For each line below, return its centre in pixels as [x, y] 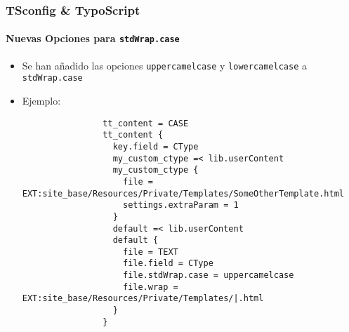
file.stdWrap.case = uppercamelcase [208, 275]
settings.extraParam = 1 [180, 205]
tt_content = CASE [146, 123]
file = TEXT [150, 252]
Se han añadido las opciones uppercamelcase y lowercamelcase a [164, 65]
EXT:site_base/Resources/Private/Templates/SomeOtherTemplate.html [183, 193]
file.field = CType [168, 264]
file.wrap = [150, 287]
